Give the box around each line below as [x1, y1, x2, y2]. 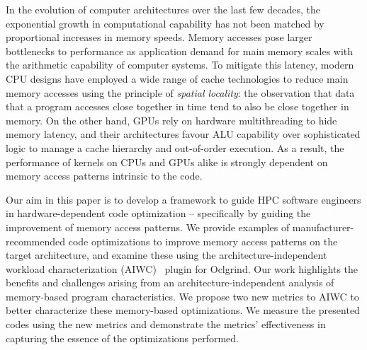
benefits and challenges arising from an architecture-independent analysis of [6, 275, 334, 290]
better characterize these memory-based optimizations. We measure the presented [6, 303, 360, 317]
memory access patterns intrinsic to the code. [6, 168, 203, 183]
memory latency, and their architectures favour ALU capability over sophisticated [6, 127, 361, 141]
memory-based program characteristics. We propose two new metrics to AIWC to [6, 288, 359, 303]
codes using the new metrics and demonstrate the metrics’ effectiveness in [6, 317, 326, 332]
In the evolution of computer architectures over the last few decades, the [6, 2, 321, 16]
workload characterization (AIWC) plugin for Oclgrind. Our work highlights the [6, 261, 358, 276]
